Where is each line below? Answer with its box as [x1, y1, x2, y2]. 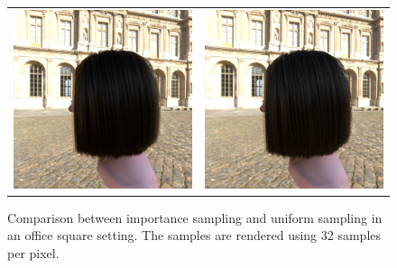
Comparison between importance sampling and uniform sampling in [7, 208, 383, 226]
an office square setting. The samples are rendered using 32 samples [7, 226, 382, 245]
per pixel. [7, 244, 60, 263]
